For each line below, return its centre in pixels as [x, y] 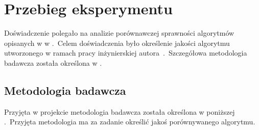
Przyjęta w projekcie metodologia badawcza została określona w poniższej [120, 111]
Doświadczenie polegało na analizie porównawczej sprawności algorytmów [119, 33]
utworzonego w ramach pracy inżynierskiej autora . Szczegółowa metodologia [126, 53]
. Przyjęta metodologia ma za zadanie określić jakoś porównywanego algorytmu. [130, 122]
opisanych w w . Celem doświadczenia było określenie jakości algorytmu [117, 43]
